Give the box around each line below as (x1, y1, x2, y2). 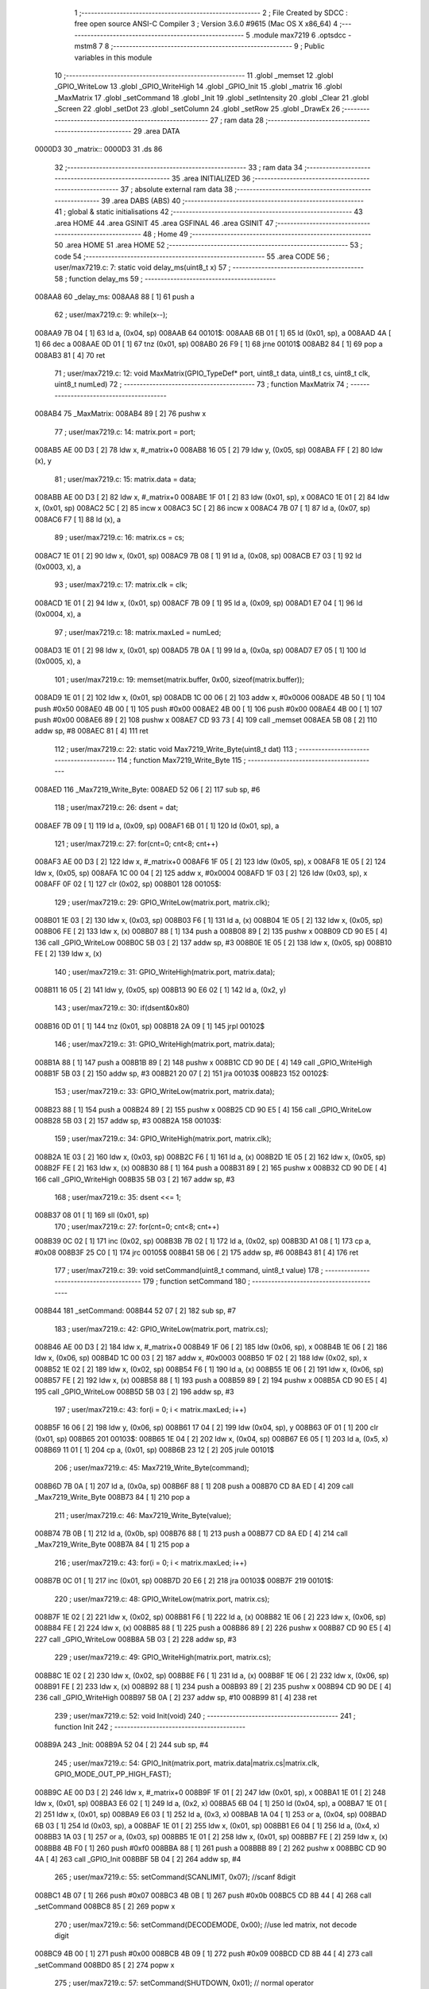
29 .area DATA (133, 126, 180, 135)
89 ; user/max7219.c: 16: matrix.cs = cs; (54, 533, 185, 543)
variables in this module (74, 53, 153, 62)
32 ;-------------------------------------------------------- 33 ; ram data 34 (54, 162, 303, 172)
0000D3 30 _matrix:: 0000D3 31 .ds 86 (34, 144, 163, 154)
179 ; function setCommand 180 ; (142, 1277, 250, 1286)
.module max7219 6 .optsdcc (251, 30, 347, 40)
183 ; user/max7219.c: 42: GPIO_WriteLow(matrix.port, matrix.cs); (54, 1324, 269, 1333)
